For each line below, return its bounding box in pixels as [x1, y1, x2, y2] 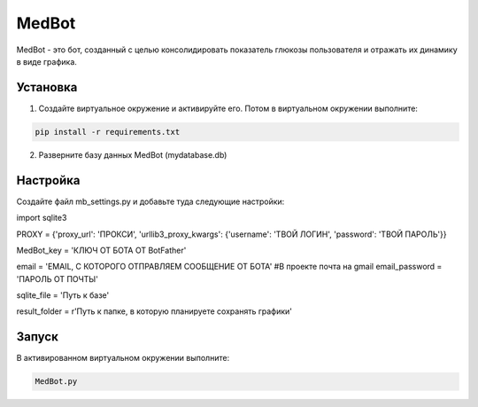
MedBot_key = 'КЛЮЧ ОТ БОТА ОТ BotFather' [16, 245, 187, 255]
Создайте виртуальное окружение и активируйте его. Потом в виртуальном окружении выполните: [38, 103, 418, 113]
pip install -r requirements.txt [35, 127, 181, 137]
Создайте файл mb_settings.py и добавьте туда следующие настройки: [16, 196, 285, 207]
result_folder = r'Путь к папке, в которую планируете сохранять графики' [16, 306, 292, 317]
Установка [16, 80, 78, 95]
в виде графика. [16, 56, 77, 67]
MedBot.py [35, 377, 78, 387]
